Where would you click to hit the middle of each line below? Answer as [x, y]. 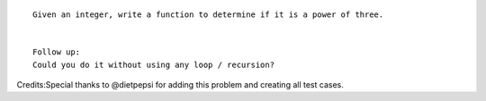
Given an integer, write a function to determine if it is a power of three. [208, 15]
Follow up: [57, 52]
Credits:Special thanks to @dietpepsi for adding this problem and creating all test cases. [180, 84]
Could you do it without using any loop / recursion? [153, 64]
